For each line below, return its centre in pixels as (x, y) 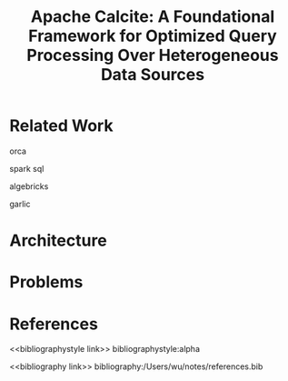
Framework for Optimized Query (153, 36)
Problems (46, 282)
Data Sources (153, 75)
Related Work (61, 126)
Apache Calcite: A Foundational (153, 17)
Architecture (58, 241)
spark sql (27, 168)
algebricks (29, 186)
